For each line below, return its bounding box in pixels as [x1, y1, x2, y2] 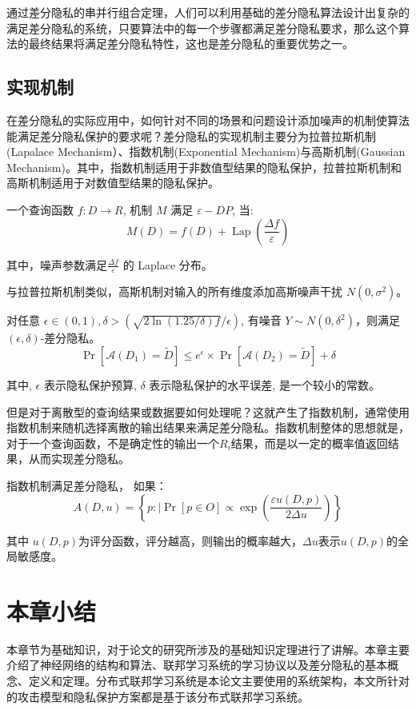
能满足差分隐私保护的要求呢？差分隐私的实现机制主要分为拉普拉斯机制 [6, 127, 376, 144]
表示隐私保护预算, [43, 376, 137, 393]
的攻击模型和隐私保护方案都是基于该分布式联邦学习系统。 [6, 688, 309, 704]
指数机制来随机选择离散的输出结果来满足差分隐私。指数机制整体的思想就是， [6, 419, 410, 436]
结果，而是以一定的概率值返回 [230, 434, 388, 451]
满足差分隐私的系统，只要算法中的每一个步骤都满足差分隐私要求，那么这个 [6, 19, 398, 36]
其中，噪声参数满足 [6, 256, 107, 273]
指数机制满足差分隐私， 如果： [6, 477, 167, 493]
